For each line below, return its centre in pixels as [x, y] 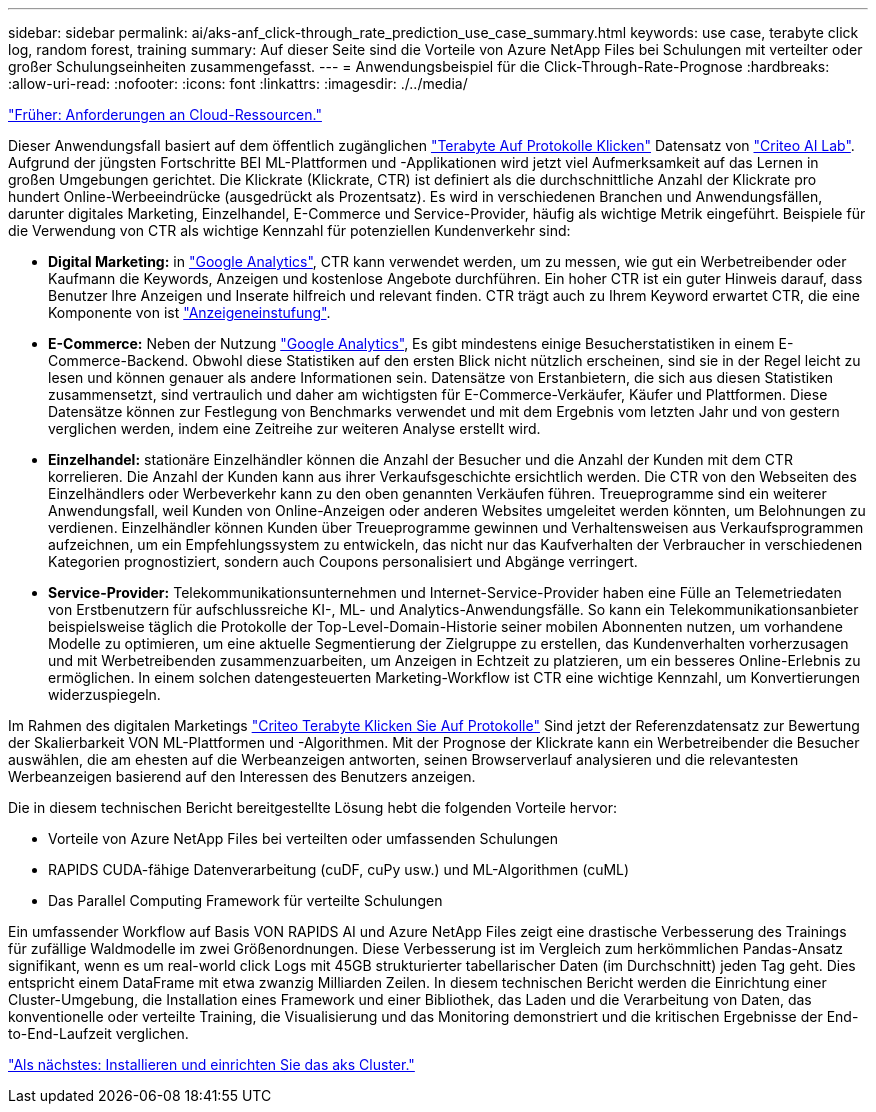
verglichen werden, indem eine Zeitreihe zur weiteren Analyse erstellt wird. [294, 428]
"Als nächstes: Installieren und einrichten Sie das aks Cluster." [211, 1064]
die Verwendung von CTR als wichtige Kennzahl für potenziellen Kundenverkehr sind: [289, 230]
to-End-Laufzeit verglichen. [98, 1033]
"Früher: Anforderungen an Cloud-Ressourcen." [165, 114]
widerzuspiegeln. [104, 694]
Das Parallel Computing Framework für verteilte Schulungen [245, 900]
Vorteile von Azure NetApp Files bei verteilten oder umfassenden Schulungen [303, 838]
